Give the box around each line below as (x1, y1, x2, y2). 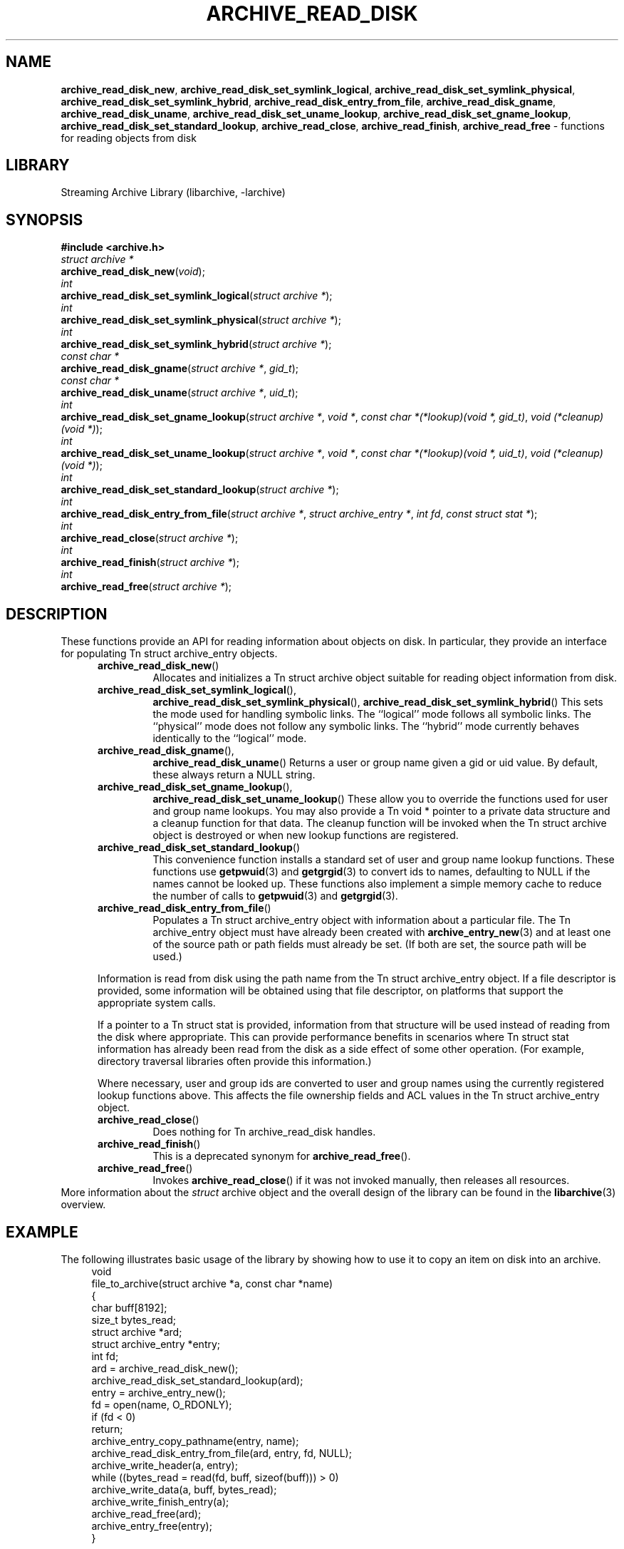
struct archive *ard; (91, 1325, 182, 1338)
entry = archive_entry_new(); (91, 1386, 226, 1399)
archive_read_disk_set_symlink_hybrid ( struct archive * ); (61, 338, 332, 351)
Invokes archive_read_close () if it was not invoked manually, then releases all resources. (152, 1174, 570, 1187)
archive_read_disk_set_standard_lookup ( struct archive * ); (61, 483, 339, 496)
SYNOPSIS (6, 210, 83, 229)
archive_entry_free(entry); (91, 1519, 212, 1532)
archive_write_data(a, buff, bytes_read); (91, 1483, 277, 1496)
